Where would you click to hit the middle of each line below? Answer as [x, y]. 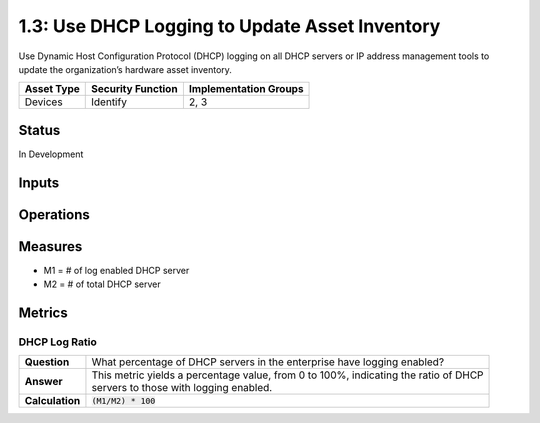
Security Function [135, 89]
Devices [44, 102]
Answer [44, 382]
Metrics [43, 312]
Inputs [39, 182]
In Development [51, 154]
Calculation [52, 401]
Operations [54, 214]
